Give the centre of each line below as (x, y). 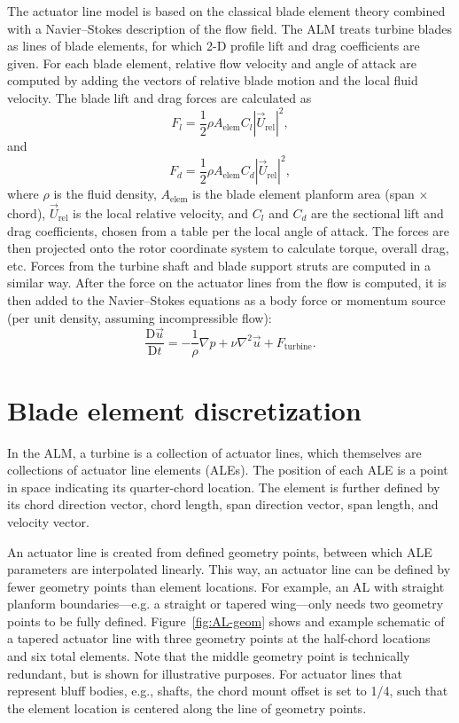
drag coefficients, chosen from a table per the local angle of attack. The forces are (228, 230)
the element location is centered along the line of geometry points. (187, 707)
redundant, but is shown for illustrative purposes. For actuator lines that (205, 673)
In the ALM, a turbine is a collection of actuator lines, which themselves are (214, 452)
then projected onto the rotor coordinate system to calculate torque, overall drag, (228, 248)
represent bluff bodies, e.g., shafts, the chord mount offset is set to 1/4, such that (228, 691)
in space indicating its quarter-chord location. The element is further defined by (224, 487)
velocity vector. (48, 521)
